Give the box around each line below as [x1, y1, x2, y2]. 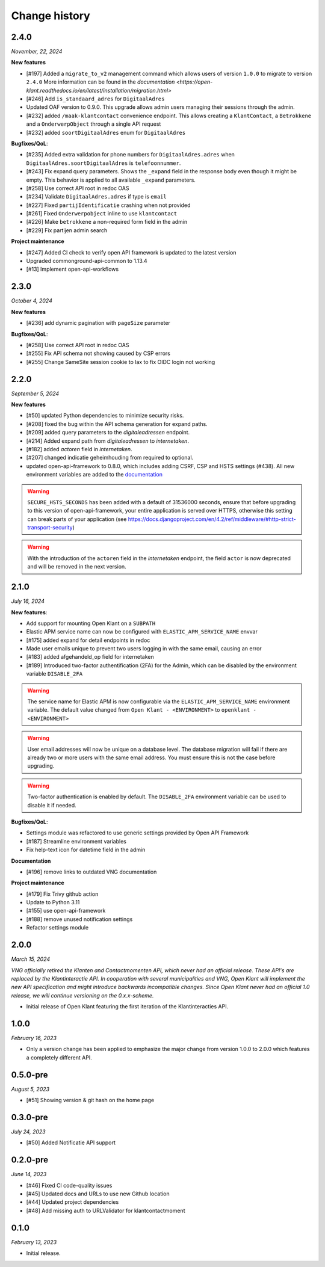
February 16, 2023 [11, 1035, 57, 1042]
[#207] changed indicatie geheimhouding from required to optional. [26, 454, 194, 461]
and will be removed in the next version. [27, 563, 126, 570]
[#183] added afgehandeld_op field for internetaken [26, 653, 154, 661]
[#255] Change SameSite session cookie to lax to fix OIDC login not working [26, 358, 215, 365]
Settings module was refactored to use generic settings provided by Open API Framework [26, 829, 249, 836]
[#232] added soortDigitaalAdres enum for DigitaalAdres [26, 129, 186, 136]
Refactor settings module [26, 924, 89, 931]
